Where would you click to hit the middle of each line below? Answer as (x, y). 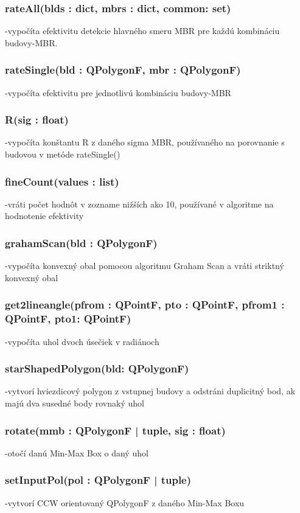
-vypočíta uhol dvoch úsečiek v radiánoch (82, 341)
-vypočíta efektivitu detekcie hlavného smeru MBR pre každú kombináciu (142, 31)
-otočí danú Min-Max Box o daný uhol (77, 452)
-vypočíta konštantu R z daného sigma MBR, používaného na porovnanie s (145, 142)
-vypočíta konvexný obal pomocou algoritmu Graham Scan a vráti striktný (145, 266)
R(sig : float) (37, 120)
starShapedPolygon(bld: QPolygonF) (97, 368)
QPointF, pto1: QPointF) (68, 319)
